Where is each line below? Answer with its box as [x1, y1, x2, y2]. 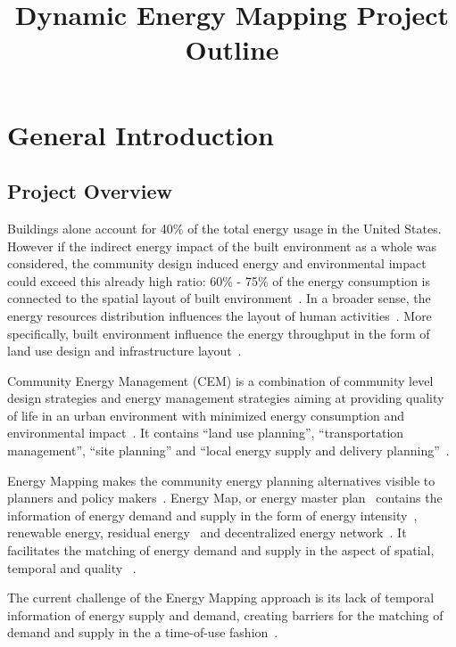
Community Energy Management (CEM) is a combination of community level [7, 371, 434, 389]
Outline [185, 31, 279, 68]
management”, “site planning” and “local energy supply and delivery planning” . [7, 441, 450, 460]
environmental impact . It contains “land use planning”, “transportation [7, 423, 404, 442]
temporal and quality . [7, 558, 137, 577]
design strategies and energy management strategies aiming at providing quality [7, 389, 444, 407]
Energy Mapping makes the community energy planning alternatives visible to [7, 471, 435, 489]
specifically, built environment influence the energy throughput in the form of [7, 323, 430, 342]
